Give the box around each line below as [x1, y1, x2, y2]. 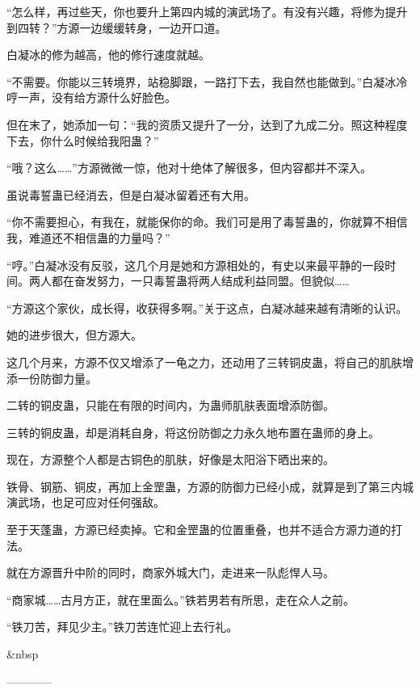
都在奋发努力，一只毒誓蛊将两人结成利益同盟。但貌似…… [51, 272, 350, 289]
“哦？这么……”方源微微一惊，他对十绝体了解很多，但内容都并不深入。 [6, 159, 372, 176]
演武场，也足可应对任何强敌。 [6, 494, 165, 511]
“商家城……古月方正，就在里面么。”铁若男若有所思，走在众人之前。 [6, 591, 355, 608]
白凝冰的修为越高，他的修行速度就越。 [6, 46, 210, 63]
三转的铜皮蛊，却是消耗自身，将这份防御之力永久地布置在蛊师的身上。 [6, 423, 380, 440]
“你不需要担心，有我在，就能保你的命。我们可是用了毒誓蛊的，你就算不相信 [6, 213, 408, 230]
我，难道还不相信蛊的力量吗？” [6, 229, 170, 246]
